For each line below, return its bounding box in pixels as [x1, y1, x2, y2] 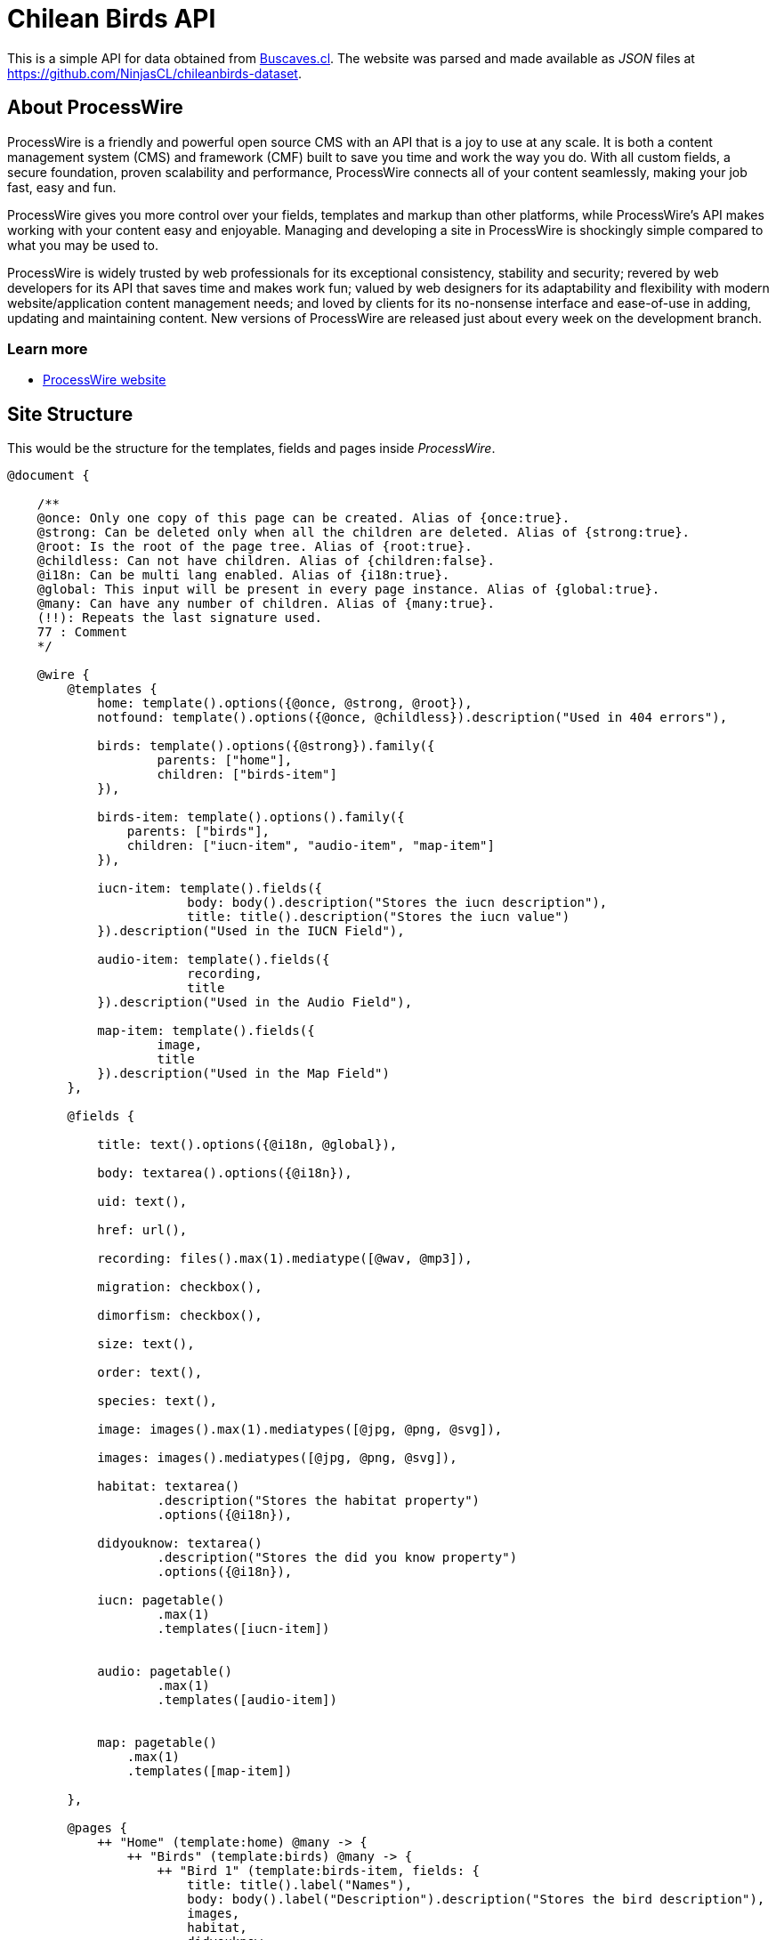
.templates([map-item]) [126, 1764, 293, 1779]
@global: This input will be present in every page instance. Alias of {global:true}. [36, 582, 660, 597]
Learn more [7, 339, 88, 358]
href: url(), [97, 1223, 188, 1238]
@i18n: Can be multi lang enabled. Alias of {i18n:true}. [36, 568, 450, 583]
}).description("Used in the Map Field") [97, 1066, 390, 1081]
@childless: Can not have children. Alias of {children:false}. [36, 554, 495, 569]
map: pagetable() [97, 1735, 218, 1750]
